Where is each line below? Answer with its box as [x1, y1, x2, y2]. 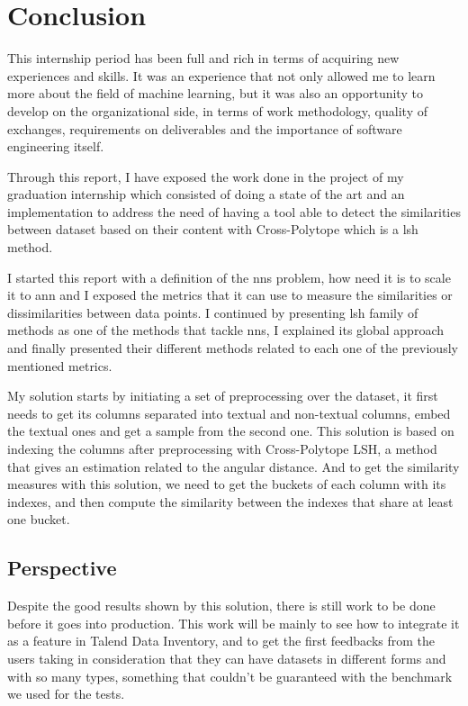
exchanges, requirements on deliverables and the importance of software [7, 119, 402, 138]
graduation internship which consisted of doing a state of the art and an [7, 185, 405, 204]
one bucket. [7, 510, 70, 529]
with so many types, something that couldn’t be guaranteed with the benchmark [7, 666, 453, 685]
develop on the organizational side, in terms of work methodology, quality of [7, 101, 427, 120]
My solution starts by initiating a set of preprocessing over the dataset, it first [7, 386, 438, 405]
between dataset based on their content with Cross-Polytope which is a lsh [7, 220, 418, 239]
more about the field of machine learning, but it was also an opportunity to [7, 84, 423, 103]
